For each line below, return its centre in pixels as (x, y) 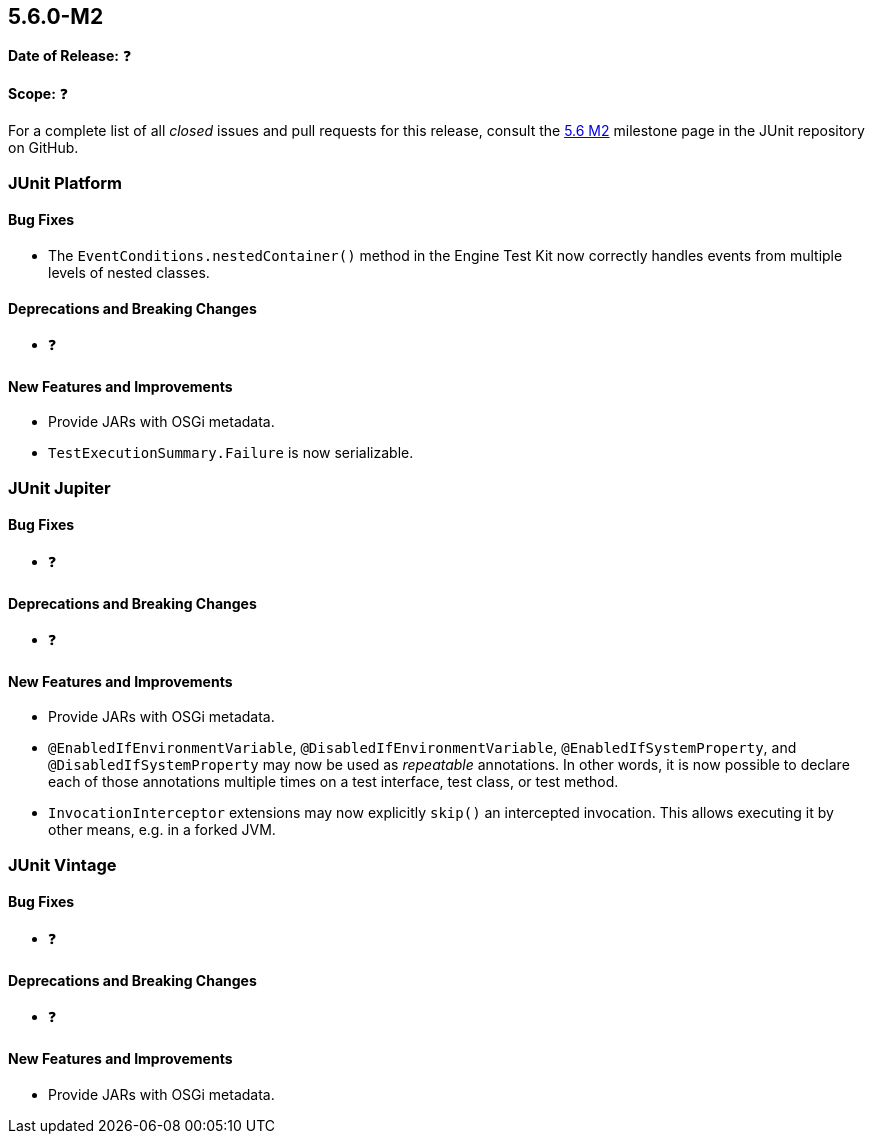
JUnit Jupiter (59, 487)
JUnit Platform (65, 182)
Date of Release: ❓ (70, 56)
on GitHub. (43, 148)
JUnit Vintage (62, 864)
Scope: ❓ (38, 94)
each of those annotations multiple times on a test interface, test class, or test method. (333, 782)
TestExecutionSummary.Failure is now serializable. (231, 453)
